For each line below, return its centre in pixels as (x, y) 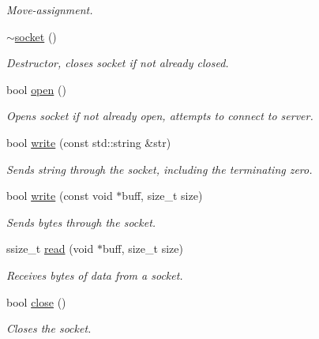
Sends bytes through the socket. (81, 222)
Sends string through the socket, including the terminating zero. (159, 169)
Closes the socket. (49, 328)
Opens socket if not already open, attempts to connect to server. (160, 116)
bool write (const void (60, 196)
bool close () (36, 301)
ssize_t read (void (50, 249)
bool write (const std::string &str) (89, 142)
